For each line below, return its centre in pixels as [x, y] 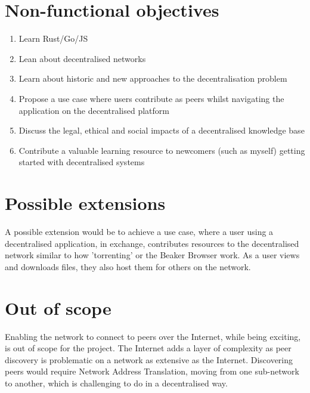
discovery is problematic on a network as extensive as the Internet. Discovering [149, 359]
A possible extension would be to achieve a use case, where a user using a [139, 231]
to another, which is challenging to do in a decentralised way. [116, 383]
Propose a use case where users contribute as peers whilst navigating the [151, 98]
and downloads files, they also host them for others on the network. [128, 266]
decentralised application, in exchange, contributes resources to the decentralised [152, 243]
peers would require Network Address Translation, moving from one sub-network [152, 371]
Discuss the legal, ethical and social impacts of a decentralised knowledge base [162, 130]
